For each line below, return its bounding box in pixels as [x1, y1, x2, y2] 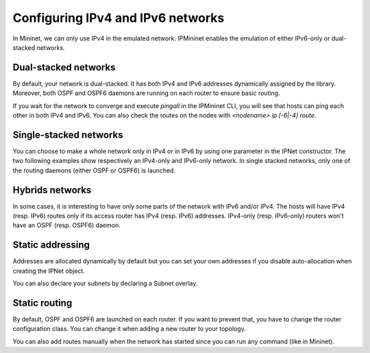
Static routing [12, 297, 73, 309]
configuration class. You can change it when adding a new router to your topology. [12, 325, 246, 333]
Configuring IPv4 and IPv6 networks [12, 10, 225, 25]
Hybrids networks [12, 184, 92, 196]
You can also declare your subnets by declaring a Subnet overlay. [12, 279, 198, 287]
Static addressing [12, 239, 90, 251]
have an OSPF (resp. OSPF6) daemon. [12, 221, 121, 229]
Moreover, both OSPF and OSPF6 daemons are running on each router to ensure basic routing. [12, 89, 280, 97]
